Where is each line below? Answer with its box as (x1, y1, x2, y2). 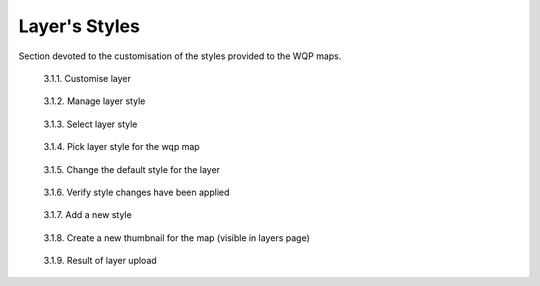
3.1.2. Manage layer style (43, 95, 146, 107)
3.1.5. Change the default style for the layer (43, 163, 220, 175)
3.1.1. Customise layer (43, 72, 132, 84)
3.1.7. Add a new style (43, 209, 132, 221)
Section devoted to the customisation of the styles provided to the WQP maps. (18, 50, 342, 62)
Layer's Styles (18, 15, 140, 37)
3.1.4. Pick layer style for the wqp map (43, 141, 200, 153)
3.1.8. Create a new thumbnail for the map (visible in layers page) (43, 231, 310, 244)
